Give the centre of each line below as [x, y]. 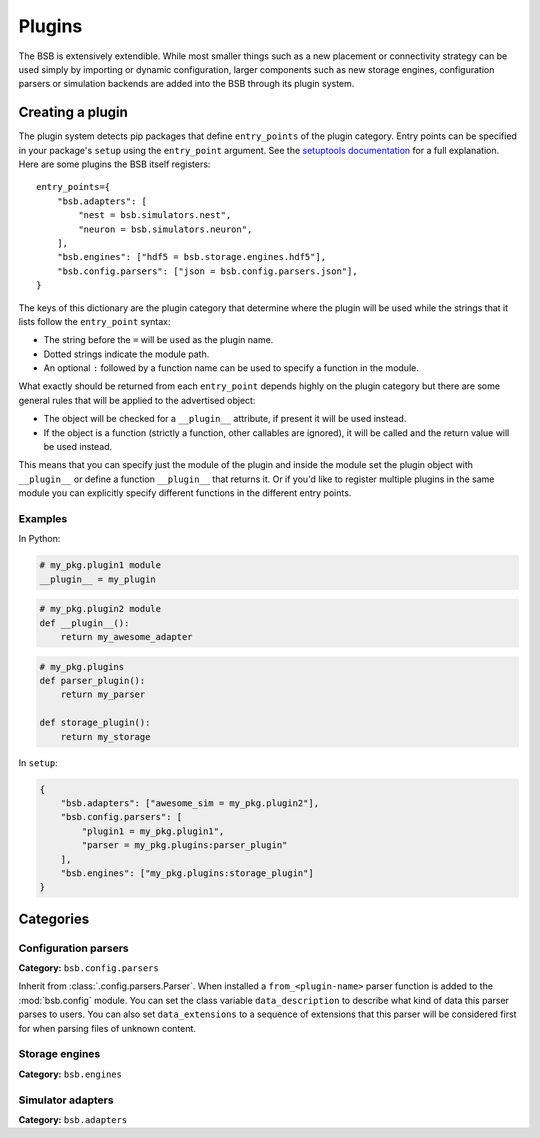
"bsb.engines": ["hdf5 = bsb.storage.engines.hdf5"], [191, 257]
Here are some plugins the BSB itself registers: [114, 164]
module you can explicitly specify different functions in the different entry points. [185, 493]
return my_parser [103, 694]
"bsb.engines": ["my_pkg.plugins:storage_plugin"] [187, 873]
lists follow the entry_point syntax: [94, 321]
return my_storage [105, 736]
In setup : [38, 762]
